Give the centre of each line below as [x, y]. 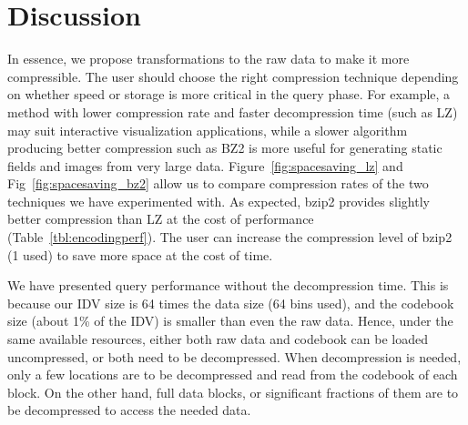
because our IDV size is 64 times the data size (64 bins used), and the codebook [231, 303]
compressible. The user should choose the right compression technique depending [233, 76]
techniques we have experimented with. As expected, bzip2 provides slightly [219, 201]
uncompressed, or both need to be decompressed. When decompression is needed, [234, 356]
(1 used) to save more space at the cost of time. [140, 254]
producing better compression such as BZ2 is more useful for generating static [225, 148]
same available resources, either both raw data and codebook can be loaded [218, 339]
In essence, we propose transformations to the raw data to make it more [209, 59]
